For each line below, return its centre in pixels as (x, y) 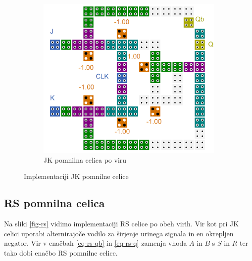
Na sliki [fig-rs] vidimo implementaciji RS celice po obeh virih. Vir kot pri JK (122, 223)
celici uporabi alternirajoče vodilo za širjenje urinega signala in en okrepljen (119, 233)
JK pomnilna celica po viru (85, 159)
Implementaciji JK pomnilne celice (76, 176)
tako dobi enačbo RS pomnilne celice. (61, 252)
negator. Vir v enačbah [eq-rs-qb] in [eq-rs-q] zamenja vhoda (96, 243)
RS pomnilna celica (54, 203)
